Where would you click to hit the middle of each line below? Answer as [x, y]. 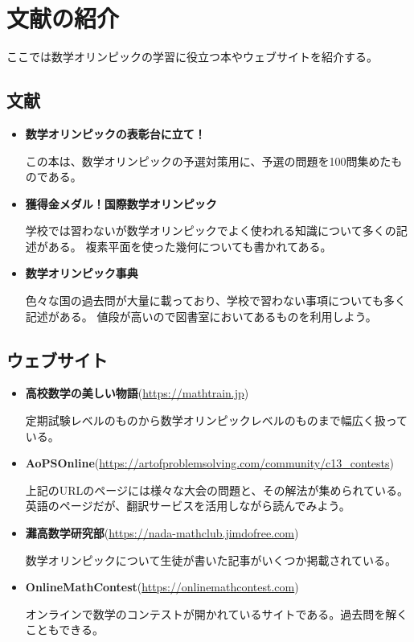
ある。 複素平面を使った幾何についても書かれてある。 [190, 246]
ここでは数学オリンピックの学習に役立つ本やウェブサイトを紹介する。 [192, 57]
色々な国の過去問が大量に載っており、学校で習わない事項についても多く [215, 300]
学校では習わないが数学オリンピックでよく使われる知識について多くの [211, 230]
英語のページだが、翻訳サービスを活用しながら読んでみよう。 [188, 506]
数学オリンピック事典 [82, 273]
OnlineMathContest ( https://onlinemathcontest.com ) [162, 587]
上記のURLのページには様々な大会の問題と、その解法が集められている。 [217, 490]
